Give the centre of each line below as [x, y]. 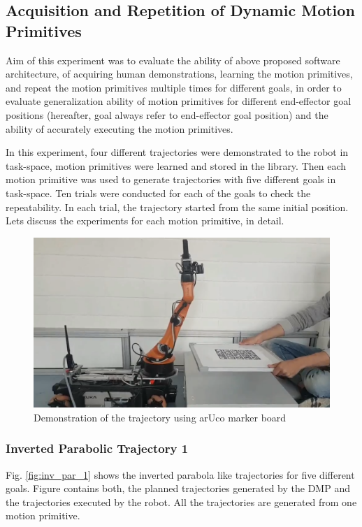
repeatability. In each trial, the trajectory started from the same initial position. [177, 207]
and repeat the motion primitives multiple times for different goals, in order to [174, 87]
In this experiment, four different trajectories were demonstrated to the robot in [177, 152]
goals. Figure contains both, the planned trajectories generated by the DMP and [178, 488]
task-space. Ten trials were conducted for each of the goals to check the [158, 193]
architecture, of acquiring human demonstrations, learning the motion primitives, [179, 74]
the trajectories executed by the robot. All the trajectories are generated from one [181, 501]
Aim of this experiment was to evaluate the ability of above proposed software [173, 60]
